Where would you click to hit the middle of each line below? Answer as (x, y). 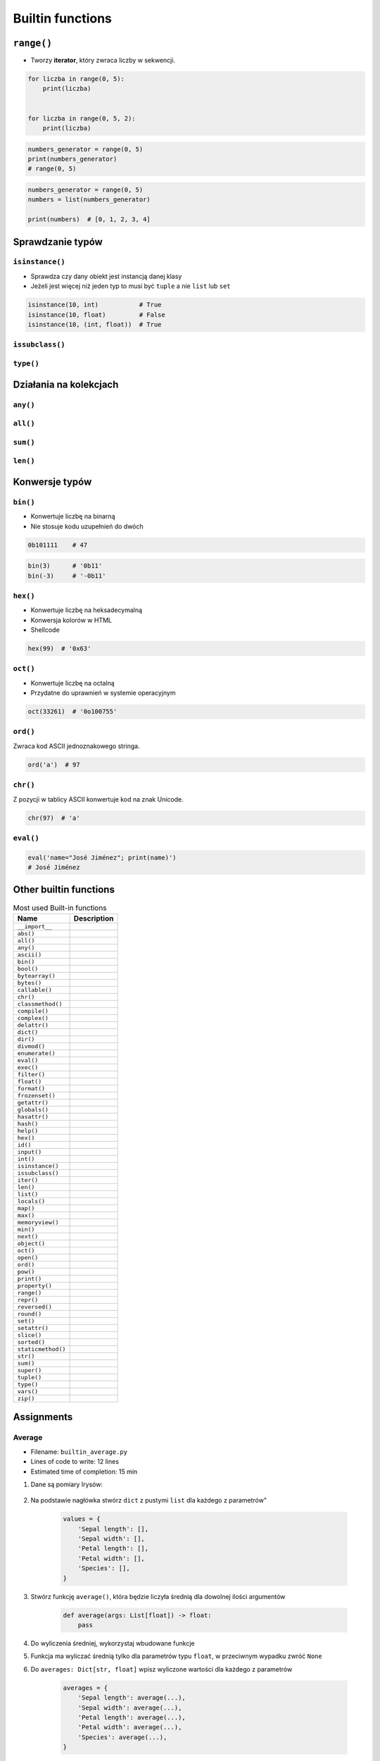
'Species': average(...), (122, 1737)
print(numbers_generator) (72, 159)
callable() (35, 990)
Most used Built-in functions (60, 907)
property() (35, 1286)
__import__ (35, 926)
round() (30, 1314)
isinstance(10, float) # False (96, 315)
